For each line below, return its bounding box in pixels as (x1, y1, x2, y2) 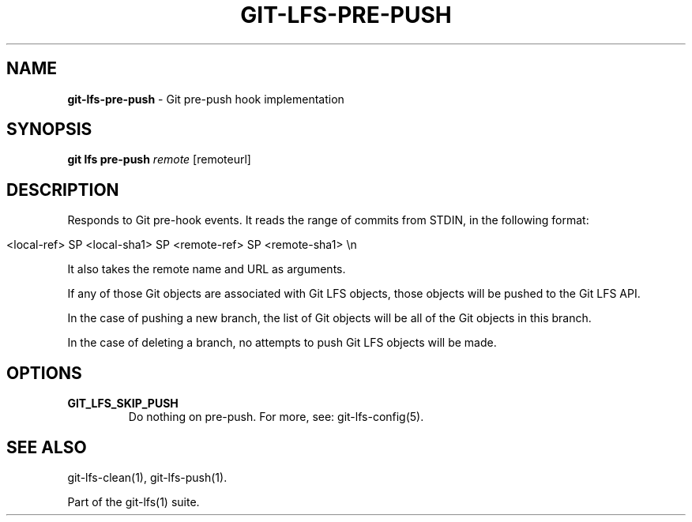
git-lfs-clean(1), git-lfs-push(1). (67, 470, 228, 484)
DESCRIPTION (6, 179, 119, 200)
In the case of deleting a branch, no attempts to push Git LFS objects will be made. (67, 336, 497, 350)
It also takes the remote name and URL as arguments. (67, 262, 346, 276)
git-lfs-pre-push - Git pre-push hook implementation (67, 92, 344, 106)
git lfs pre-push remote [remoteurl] (67, 152, 251, 167)
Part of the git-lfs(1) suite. (67, 494, 200, 509)
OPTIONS (6, 362, 82, 383)
